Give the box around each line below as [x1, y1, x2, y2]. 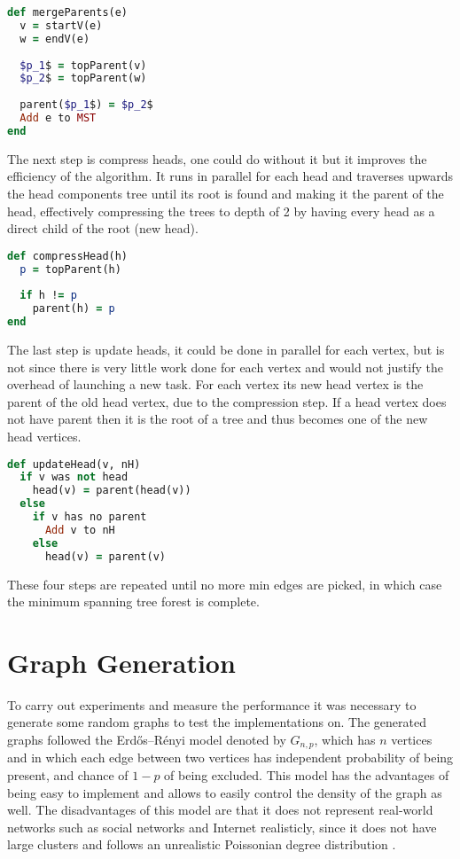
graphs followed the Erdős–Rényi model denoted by [7, 730, 286, 749]
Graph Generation [7, 644, 236, 680]
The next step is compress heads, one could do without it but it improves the [7, 149, 427, 168]
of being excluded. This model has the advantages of [164, 766, 449, 785]
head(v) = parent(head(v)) [32, 484, 191, 497]
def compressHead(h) [7, 249, 129, 262]
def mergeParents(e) [7, 6, 129, 19]
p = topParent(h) [19, 262, 121, 276]
